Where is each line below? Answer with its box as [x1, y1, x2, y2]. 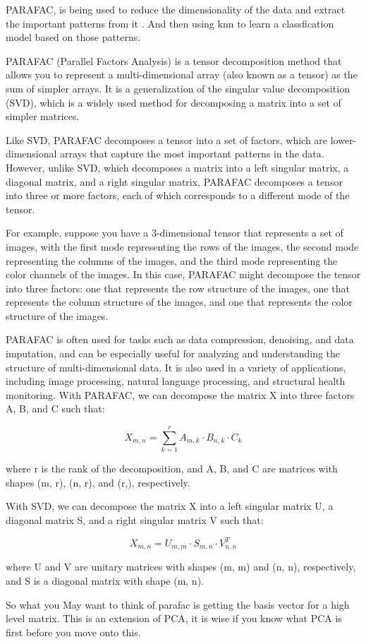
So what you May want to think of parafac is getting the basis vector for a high [6, 597, 350, 612]
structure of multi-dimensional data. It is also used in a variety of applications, [6, 359, 346, 374]
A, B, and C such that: [6, 401, 105, 416]
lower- [330, 132, 357, 147]
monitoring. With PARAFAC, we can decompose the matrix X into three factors [6, 387, 355, 402]
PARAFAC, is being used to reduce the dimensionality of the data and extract [6, 2, 346, 16]
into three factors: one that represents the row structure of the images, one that [6, 280, 350, 295]
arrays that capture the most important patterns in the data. [60, 146, 324, 161]
